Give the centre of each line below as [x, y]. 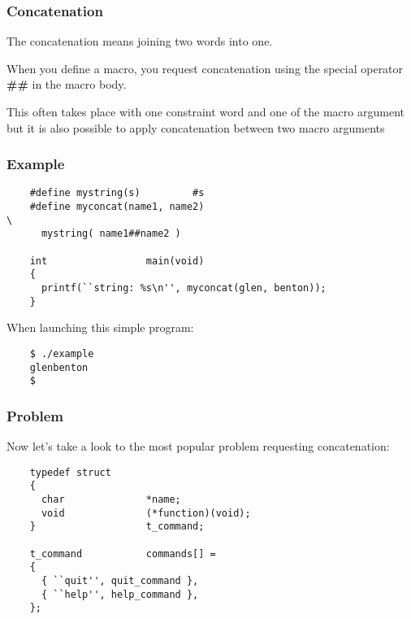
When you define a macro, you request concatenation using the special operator [205, 68]
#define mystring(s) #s [117, 193]
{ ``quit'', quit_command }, [120, 580]
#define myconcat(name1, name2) [117, 207]
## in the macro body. [67, 84]
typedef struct [70, 472]
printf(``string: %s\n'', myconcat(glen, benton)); [184, 288]
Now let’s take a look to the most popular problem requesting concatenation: [198, 446]
